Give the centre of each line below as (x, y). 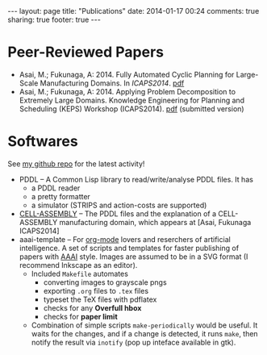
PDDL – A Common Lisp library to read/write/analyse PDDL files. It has (136, 179)
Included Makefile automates (79, 274)
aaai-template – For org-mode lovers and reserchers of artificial (125, 239)
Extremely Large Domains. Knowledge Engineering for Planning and (132, 100)
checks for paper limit (80, 316)
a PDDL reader (56, 188)
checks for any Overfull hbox (92, 307)
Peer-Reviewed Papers (86, 52)
